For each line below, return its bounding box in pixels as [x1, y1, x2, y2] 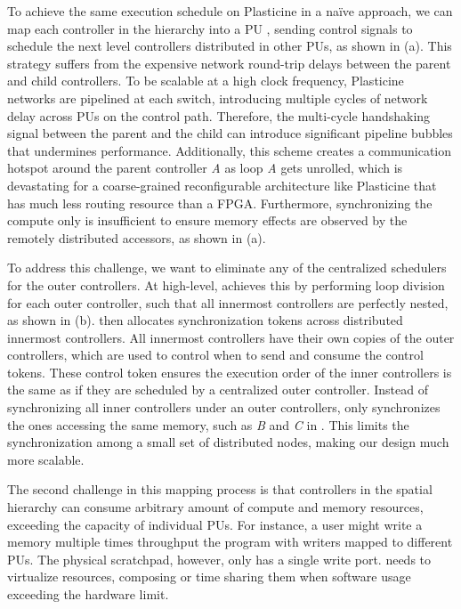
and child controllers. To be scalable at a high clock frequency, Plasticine [7, 71, 404, 90]
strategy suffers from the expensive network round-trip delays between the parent [7, 53, 451, 72]
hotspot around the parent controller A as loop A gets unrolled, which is [7, 158, 403, 177]
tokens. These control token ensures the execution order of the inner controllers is [7, 362, 452, 381]
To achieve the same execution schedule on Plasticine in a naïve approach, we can [7, 2, 453, 20]
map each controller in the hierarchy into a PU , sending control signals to [7, 19, 413, 37]
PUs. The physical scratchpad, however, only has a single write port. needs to [7, 549, 432, 568]
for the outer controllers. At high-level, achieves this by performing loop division [7, 275, 445, 294]
